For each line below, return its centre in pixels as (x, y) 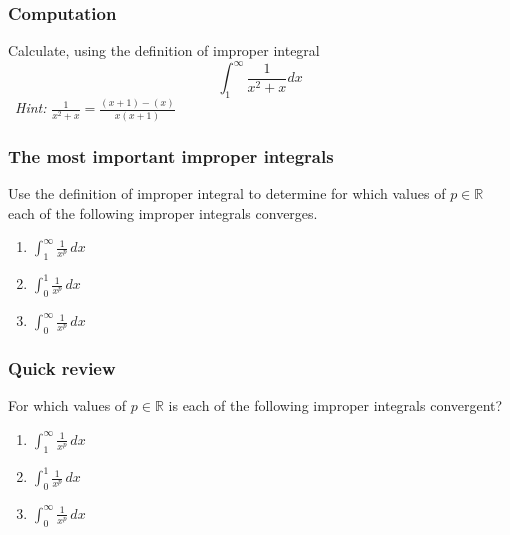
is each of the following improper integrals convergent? (335, 405)
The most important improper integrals (171, 155)
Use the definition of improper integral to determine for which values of (227, 192)
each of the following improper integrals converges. (163, 212)
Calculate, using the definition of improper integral (164, 50)
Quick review (62, 367)
